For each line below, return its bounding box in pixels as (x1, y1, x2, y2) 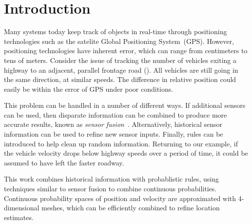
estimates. (4, 212, 34, 222)
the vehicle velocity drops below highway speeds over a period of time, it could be (4, 148, 248, 158)
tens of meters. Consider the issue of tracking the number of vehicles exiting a (4, 55, 236, 65)
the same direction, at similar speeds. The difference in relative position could (4, 74, 236, 84)
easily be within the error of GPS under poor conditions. (4, 83, 174, 94)
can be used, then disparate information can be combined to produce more (4, 109, 227, 120)
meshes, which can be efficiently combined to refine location (41, 203, 220, 213)
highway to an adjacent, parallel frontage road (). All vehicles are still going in (4, 64, 238, 75)
